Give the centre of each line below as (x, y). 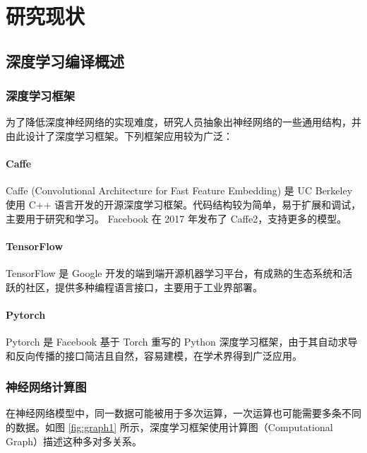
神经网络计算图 (46, 387)
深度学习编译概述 (65, 60)
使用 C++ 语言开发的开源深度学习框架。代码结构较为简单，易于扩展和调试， (183, 204)
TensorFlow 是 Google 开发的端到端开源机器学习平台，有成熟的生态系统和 (174, 272)
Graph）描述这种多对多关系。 (74, 441)
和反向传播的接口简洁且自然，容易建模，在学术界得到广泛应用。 (154, 355)
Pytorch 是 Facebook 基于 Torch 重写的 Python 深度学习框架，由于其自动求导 (182, 341)
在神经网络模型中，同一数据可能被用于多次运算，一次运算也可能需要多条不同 (183, 413)
